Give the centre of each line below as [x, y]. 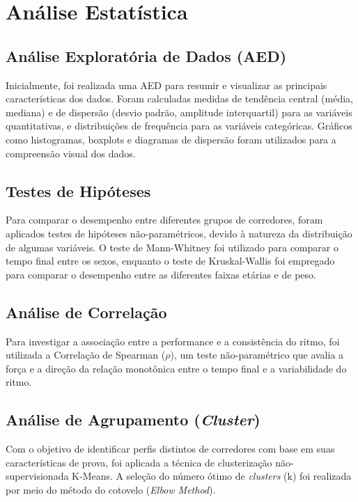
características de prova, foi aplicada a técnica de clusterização [139, 462]
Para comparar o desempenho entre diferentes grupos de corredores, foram [164, 220]
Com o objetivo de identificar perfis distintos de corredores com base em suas [170, 449]
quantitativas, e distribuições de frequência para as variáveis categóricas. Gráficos [179, 126]
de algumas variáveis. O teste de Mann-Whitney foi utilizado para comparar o [172, 247]
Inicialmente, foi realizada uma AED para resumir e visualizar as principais [166, 85]
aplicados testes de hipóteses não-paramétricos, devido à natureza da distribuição [179, 233]
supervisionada [37, 476]
